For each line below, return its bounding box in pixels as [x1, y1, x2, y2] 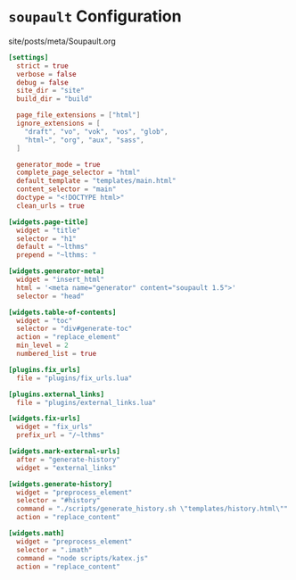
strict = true [16, 61, 69, 70]
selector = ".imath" [16, 545, 93, 554]
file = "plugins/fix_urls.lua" [16, 373, 133, 383]
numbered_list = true [16, 350, 97, 359]
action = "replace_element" [16, 333, 121, 342]
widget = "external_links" [16, 463, 117, 472]
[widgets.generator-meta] [8, 267, 104, 276]
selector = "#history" [16, 496, 101, 505]
